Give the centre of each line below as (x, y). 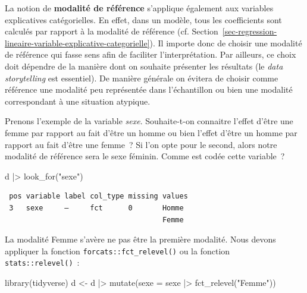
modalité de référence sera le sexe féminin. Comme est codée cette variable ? (145, 156)
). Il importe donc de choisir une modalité (226, 42)
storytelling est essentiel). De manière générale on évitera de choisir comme (142, 78)
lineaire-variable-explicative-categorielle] (77, 42)
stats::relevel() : (42, 262)
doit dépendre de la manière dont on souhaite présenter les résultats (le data (144, 66)
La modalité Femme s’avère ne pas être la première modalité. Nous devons (140, 239)
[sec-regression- (250, 31)
